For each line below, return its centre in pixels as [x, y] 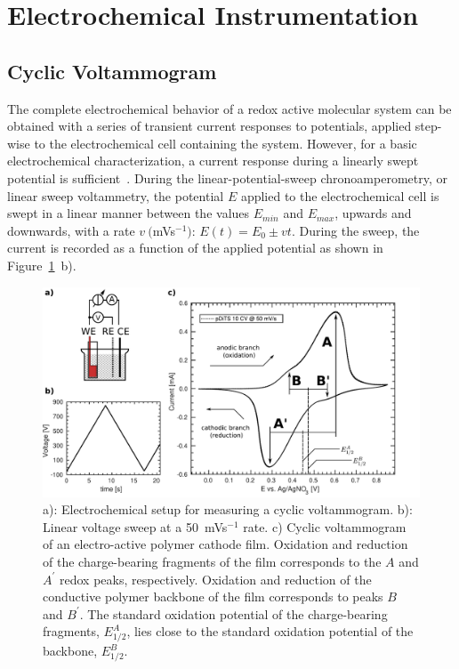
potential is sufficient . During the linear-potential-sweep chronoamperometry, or [227, 177]
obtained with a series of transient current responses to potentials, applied [209, 126]
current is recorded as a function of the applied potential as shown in [195, 248]
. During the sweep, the [355, 230]
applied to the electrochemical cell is [340, 195]
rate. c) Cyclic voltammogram [325, 526]
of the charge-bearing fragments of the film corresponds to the [212, 561]
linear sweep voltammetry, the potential [116, 195]
